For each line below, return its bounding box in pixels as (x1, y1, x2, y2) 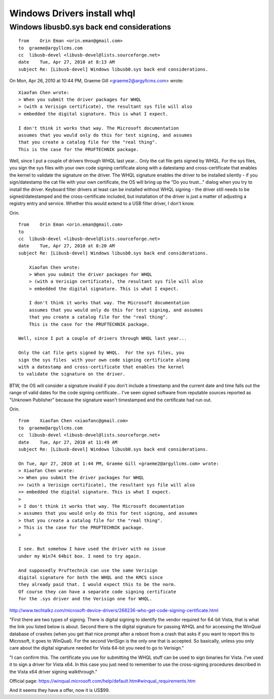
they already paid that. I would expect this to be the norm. (18, 581, 177, 588)
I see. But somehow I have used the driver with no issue (18, 546, 166, 552)
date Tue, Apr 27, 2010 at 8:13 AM (18, 59, 115, 65)
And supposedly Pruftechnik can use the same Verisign (18, 567, 158, 573)
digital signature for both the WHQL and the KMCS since (18, 574, 163, 580)
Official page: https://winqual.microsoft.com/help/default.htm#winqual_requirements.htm (9, 678, 196, 684)
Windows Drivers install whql (9, 8, 135, 19)
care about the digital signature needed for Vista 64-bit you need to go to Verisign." (9, 645, 184, 651)
